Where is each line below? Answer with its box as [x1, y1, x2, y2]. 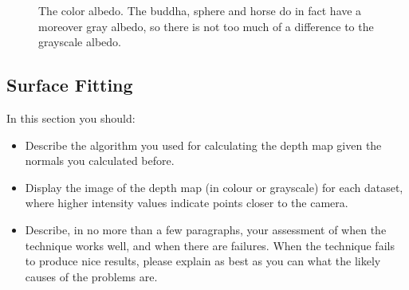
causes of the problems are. [25, 268, 158, 284]
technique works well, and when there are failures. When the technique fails [25, 237, 395, 253]
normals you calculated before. [25, 152, 175, 169]
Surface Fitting [6, 72, 133, 97]
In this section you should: [6, 109, 136, 126]
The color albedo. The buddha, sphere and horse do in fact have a [38, 2, 362, 18]
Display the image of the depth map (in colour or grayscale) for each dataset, [25, 178, 403, 195]
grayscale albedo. [38, 33, 121, 50]
